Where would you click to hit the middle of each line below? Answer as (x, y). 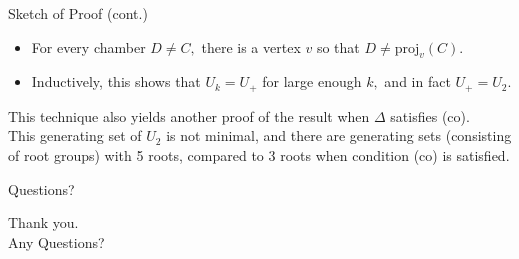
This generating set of (75, 135)
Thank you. (43, 222)
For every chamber (88, 46)
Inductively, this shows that (116, 81)
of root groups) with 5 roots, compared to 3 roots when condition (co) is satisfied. (259, 155)
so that (338, 46)
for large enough (312, 81)
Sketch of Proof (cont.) (78, 13)
